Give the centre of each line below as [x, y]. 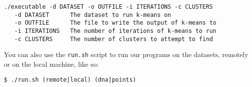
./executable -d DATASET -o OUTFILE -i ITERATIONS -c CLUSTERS [108, 7]
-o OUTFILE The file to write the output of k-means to [115, 23]
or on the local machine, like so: [51, 64]
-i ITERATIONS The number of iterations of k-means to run [115, 31]
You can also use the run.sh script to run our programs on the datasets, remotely [126, 54]
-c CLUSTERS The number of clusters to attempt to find [114, 39]
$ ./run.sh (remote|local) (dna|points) [70, 80]
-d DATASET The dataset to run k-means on [93, 15]
